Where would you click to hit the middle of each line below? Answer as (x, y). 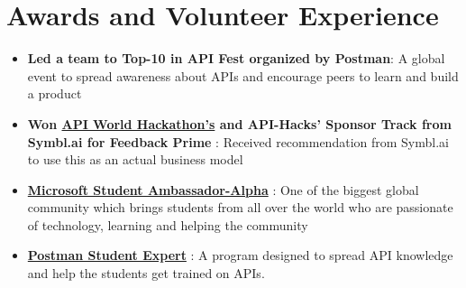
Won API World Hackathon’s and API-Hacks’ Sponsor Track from (239, 123)
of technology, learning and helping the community (168, 224)
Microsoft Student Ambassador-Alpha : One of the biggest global (223, 189)
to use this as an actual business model (135, 159)
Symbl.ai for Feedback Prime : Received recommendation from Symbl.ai (238, 141)
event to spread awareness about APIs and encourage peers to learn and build (243, 75)
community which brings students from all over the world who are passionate (240, 207)
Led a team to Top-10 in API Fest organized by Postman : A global (236, 58)
